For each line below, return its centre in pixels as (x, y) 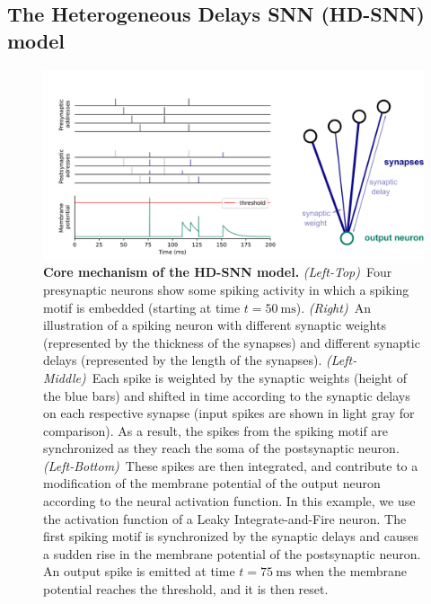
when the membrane (351, 571)
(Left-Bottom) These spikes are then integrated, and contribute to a (231, 465)
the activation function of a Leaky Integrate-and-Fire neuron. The (225, 518)
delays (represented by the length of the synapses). (183, 360)
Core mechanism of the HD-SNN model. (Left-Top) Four (218, 272)
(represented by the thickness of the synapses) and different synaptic (232, 342)
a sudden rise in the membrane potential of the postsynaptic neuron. (232, 553)
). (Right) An (333, 307)
